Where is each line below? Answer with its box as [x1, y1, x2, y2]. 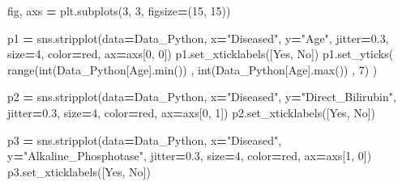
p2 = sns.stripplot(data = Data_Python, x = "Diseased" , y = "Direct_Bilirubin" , [7, 88, 396, 105]
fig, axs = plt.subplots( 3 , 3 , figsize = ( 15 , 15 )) [7, 2, 231, 19]
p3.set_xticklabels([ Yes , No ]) [7, 163, 151, 180]
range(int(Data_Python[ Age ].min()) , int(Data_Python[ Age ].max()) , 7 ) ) [7, 61, 378, 78]
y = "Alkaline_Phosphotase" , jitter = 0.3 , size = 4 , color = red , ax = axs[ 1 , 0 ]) [7, 147, 372, 164]
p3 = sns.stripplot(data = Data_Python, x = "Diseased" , [7, 131, 282, 148]
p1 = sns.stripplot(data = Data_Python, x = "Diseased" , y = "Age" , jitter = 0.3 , [7, 29, 389, 46]
